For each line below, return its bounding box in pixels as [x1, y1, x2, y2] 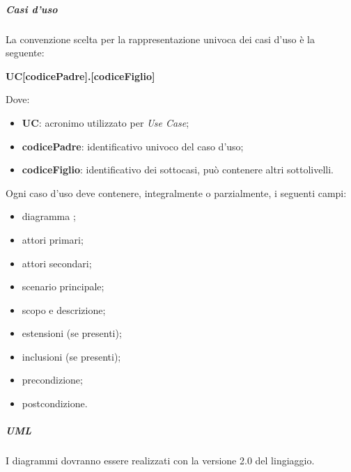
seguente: [6, 45, 45, 60]
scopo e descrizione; [22, 302, 106, 317]
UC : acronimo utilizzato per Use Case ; [22, 115, 189, 129]
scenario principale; [22, 279, 104, 294]
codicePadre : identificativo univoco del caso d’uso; [22, 139, 244, 153]
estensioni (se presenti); [22, 326, 122, 340]
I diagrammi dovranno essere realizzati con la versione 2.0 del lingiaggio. [6, 453, 315, 468]
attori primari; [22, 232, 84, 246]
